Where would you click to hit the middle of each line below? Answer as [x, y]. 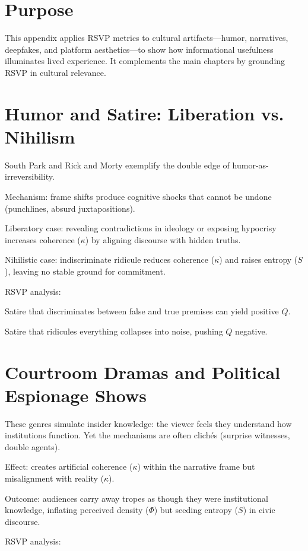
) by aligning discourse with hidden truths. [163, 239]
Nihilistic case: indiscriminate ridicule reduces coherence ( [110, 259]
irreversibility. [30, 176]
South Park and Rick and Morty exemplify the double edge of [117, 165]
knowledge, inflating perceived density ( [77, 510]
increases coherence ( [43, 239]
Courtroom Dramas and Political [143, 372]
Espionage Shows [76, 395]
